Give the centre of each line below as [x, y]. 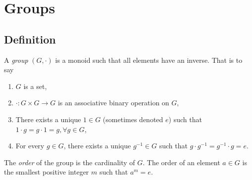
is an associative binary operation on [113, 103]
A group [16, 60]
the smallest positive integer [47, 172]
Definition [30, 39]
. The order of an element [181, 162]
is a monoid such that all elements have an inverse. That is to [149, 60]
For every [30, 146]
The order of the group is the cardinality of [70, 162]
